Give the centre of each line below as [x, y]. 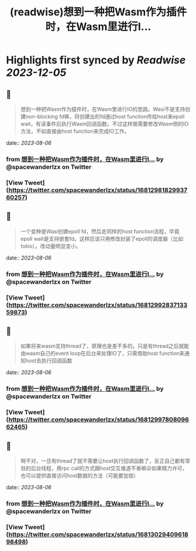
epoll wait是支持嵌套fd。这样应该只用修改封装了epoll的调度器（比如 [102, 238]
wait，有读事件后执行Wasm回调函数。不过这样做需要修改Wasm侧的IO [104, 124]
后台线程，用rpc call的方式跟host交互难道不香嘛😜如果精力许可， [109, 468]
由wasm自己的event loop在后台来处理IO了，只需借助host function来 [102, 354]
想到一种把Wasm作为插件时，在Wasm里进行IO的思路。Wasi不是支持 [103, 109]
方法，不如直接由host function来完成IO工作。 [75, 131]
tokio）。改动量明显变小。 [51, 246]
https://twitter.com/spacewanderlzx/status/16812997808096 [99, 419]
